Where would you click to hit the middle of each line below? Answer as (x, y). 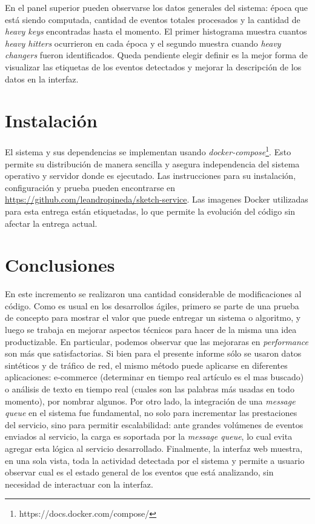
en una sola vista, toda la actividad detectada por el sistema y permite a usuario (155, 460)
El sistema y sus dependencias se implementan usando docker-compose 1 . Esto (148, 151)
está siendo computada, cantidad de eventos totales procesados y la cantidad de (153, 19)
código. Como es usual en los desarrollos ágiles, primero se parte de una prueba (152, 305)
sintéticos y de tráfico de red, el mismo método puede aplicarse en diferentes (146, 365)
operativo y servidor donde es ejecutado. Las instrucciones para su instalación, (151, 176)
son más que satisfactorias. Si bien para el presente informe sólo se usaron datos (153, 353)
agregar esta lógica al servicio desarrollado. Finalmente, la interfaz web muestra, (154, 448)
